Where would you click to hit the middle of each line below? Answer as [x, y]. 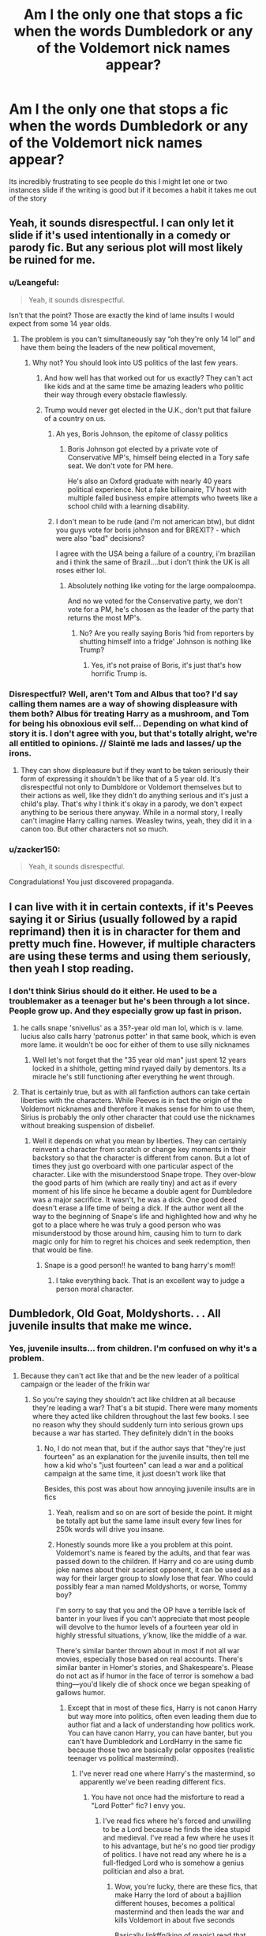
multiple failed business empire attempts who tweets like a [163, 497]
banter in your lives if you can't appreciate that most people [153, 1618]
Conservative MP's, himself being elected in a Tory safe [158, 457]
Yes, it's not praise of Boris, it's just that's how [166, 665]
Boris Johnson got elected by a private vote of [143, 448]
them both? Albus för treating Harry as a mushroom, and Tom [129, 714]
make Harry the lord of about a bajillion [178, 1895]
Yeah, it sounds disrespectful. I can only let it [122, 223]
